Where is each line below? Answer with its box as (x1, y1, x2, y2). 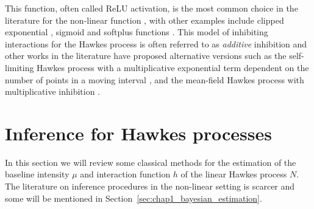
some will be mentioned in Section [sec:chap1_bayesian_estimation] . (5, 191, 262, 204)
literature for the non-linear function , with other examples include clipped (5, 13, 284, 26)
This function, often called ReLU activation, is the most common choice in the (5, 2, 298, 14)
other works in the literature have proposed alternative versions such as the (5, 49, 287, 62)
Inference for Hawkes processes (5, 120, 272, 145)
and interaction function (80, 168, 171, 180)
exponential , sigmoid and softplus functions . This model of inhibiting (5, 26, 268, 38)
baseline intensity (5, 168, 70, 180)
